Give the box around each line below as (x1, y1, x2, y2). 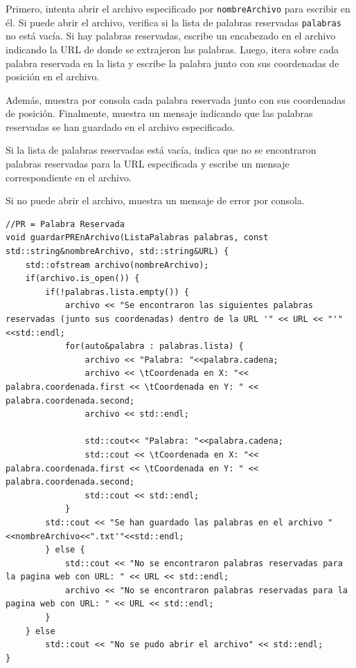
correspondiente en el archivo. (6, 170, 132, 184)
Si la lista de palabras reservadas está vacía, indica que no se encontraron (6, 143, 317, 157)
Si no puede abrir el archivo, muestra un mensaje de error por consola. (6, 193, 305, 208)
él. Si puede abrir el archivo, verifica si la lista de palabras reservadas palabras (6, 15, 341, 29)
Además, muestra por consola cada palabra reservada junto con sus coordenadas (6, 92, 346, 107)
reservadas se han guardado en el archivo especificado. (6, 119, 235, 134)
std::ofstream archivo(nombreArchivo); (25, 260, 209, 270)
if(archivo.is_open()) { (25, 273, 140, 284)
